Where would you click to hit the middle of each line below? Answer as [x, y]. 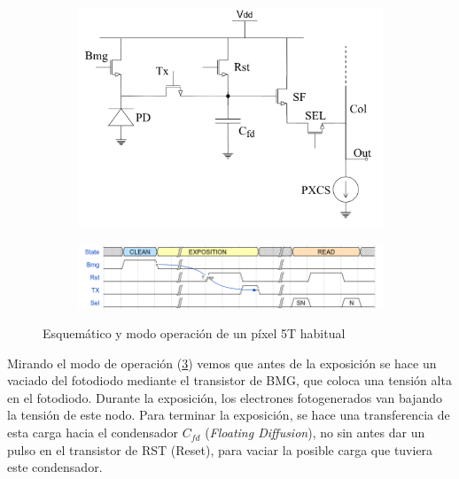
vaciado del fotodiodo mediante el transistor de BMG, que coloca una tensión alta [229, 380]
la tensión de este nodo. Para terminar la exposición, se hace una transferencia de [229, 415]
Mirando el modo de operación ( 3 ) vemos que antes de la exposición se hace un [222, 363]
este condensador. [55, 467]
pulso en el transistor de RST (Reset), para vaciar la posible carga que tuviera [220, 449]
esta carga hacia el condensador [93, 433]
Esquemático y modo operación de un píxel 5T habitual [194, 333]
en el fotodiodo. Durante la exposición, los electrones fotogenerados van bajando [225, 397]
